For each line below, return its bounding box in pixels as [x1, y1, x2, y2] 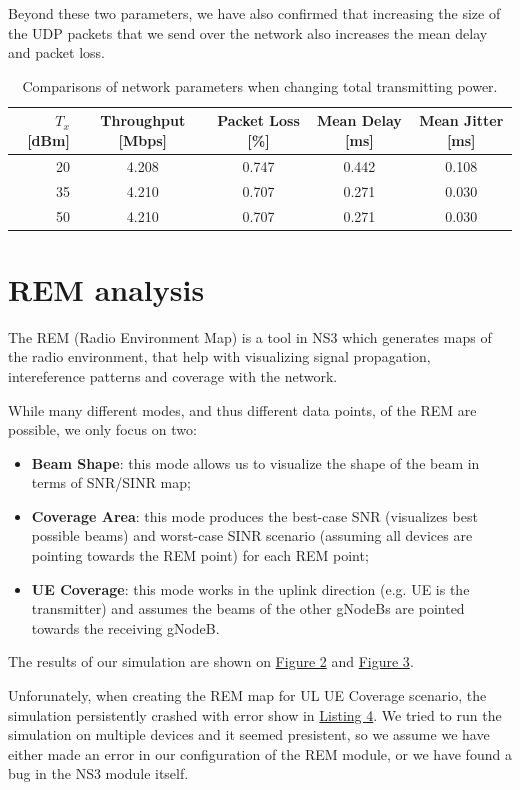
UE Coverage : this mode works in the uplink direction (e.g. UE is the [31, 578, 470, 599]
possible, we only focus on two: [8, 419, 197, 440]
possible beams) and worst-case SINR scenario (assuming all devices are [31, 525, 473, 546]
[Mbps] [118, 129, 168, 150]
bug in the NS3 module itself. [8, 763, 189, 784]
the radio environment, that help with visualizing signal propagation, [8, 346, 431, 367]
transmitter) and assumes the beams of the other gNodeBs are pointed [31, 598, 465, 619]
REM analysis [8, 268, 205, 309]
